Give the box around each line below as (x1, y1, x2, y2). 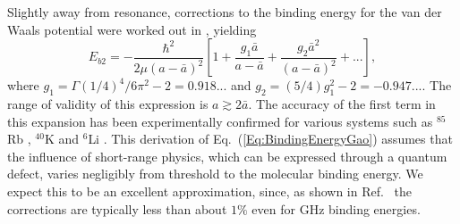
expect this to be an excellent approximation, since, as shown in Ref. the (7, 181, 413, 200)
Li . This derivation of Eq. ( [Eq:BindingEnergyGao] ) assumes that (88, 129, 453, 148)
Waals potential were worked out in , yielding (7, 20, 257, 38)
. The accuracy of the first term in (248, 94, 436, 112)
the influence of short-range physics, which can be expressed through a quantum (7, 146, 447, 165)
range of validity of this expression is (7, 94, 209, 112)
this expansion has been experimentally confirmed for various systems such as (7, 112, 433, 130)
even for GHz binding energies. (251, 199, 421, 218)
